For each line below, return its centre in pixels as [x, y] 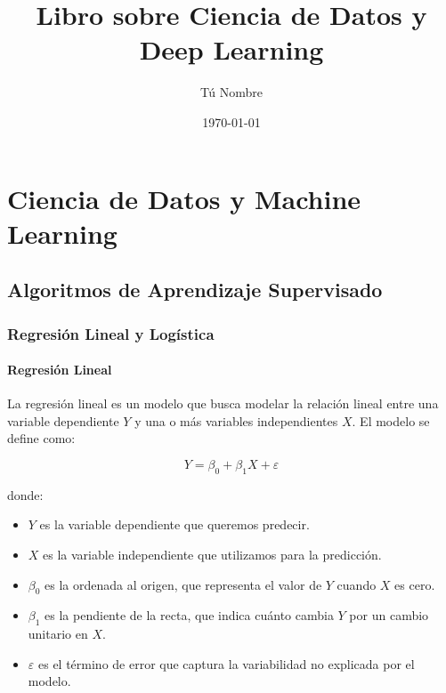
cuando [357, 584]
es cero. [415, 584]
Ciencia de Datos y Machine [184, 198]
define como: [41, 438]
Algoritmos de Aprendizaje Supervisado [195, 290]
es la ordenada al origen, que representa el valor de [183, 584]
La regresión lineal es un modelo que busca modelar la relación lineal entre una [223, 403]
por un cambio [389, 615]
